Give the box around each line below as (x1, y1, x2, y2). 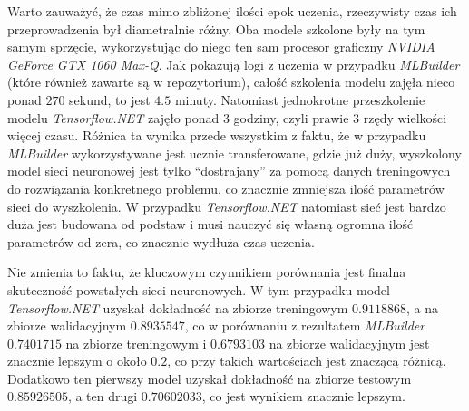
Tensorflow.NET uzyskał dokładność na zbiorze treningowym (7, 298, 348, 317)
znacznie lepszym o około (7, 351, 147, 370)
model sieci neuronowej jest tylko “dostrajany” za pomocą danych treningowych (7, 161, 451, 180)
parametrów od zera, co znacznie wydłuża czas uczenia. (7, 232, 315, 251)
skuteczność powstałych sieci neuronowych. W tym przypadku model (7, 280, 390, 299)
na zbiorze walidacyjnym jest (269, 333, 430, 352)
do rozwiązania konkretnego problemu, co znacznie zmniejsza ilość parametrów (7, 178, 445, 197)
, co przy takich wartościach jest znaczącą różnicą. (167, 351, 446, 370)
